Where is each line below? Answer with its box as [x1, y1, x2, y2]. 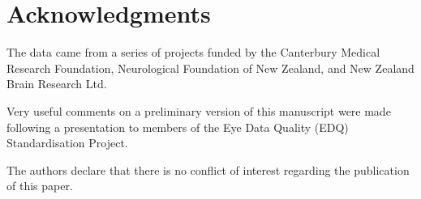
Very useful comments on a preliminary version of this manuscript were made [6, 102, 391, 119]
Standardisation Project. [6, 134, 128, 151]
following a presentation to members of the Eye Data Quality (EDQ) [6, 118, 349, 135]
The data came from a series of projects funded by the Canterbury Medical [6, 44, 380, 61]
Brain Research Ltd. [6, 75, 107, 92]
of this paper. [6, 177, 73, 194]
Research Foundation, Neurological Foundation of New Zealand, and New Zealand [6, 59, 415, 76]
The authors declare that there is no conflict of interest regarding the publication [6, 161, 410, 178]
